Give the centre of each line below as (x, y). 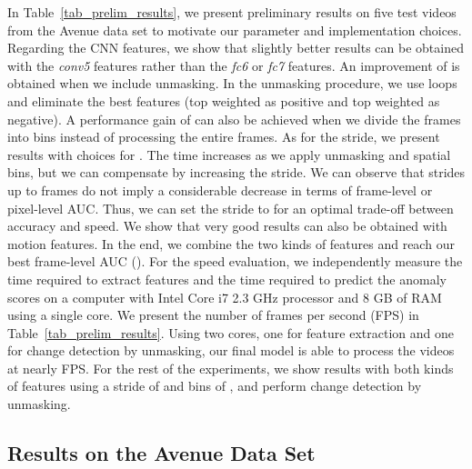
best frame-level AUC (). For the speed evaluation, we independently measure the (235, 261)
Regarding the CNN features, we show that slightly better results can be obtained (236, 48)
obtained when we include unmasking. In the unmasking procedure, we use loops (232, 83)
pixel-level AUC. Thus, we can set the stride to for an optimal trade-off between (231, 208)
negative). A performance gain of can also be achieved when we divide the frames (234, 119)
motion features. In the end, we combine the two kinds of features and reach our (231, 243)
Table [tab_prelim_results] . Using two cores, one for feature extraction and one (231, 332)
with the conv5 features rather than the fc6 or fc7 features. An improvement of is (234, 65)
